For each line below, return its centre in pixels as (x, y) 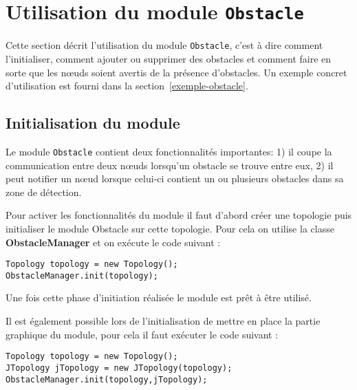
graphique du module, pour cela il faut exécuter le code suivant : (142, 334)
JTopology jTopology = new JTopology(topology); (119, 368)
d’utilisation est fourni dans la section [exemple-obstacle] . (127, 86)
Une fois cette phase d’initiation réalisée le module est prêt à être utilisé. (159, 297)
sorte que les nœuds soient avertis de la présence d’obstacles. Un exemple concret (176, 72)
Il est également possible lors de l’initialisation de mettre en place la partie (163, 321)
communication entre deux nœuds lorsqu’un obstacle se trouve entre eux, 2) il (170, 165)
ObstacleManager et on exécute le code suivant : (113, 242)
